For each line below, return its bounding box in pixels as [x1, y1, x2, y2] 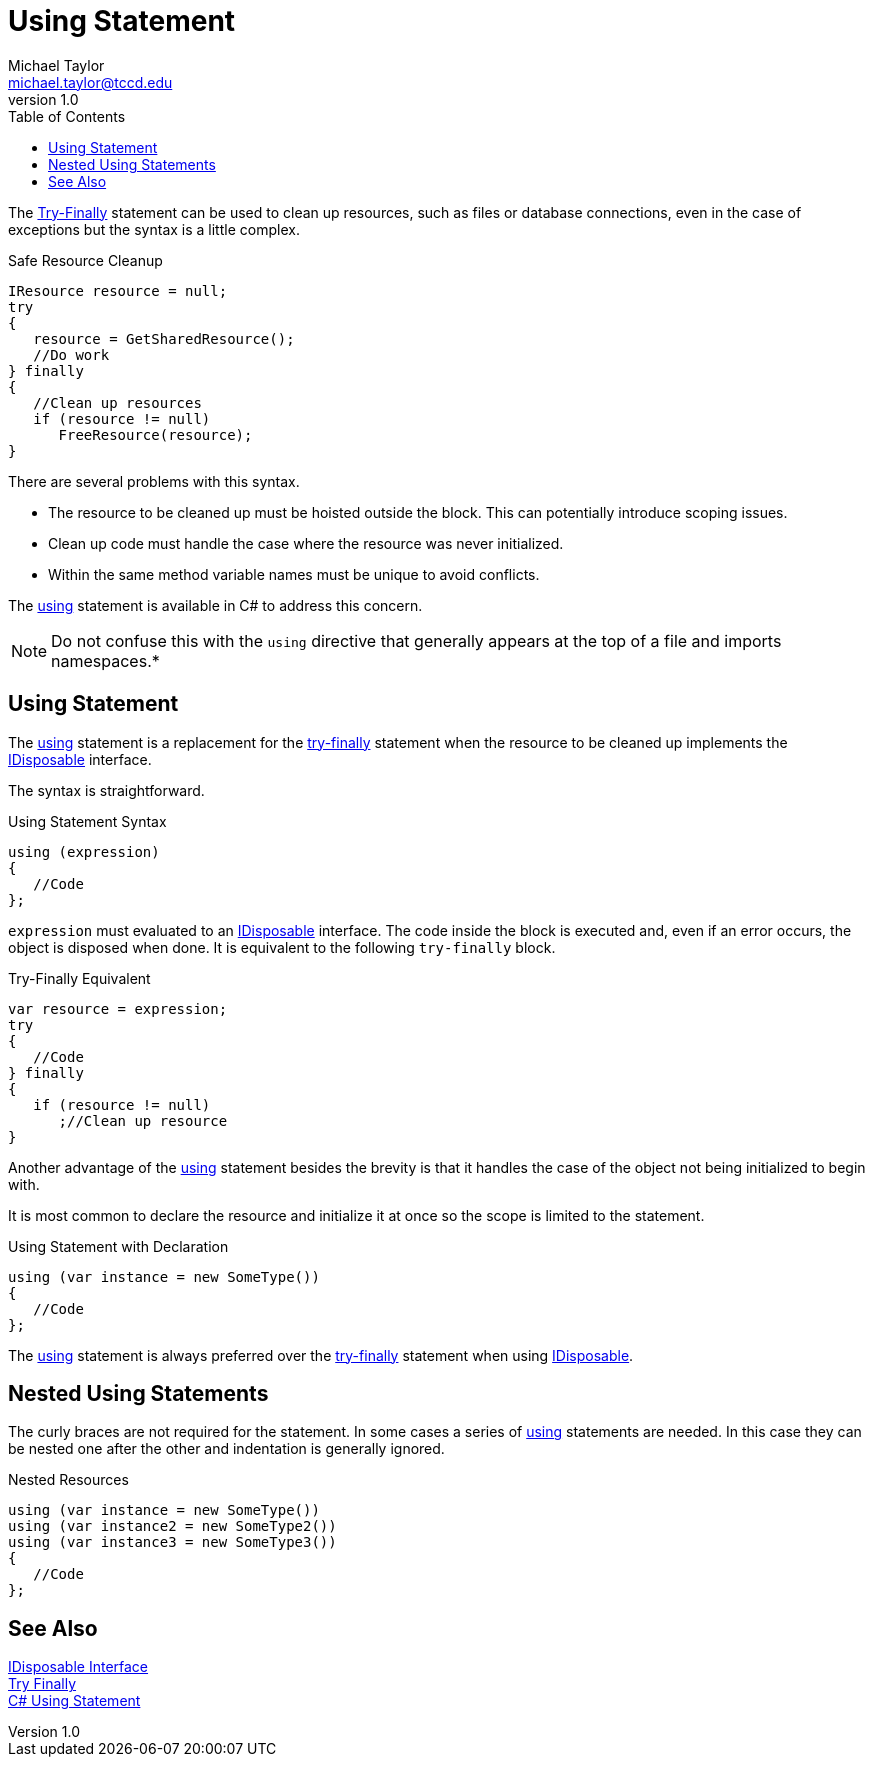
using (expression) [8, 843, 160, 860]
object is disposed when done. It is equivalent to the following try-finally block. [8, 938, 556, 956]
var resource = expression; [8, 1000, 228, 1017]
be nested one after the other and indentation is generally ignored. [8, 1440, 445, 1458]
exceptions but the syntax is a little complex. [8, 220, 300, 238]
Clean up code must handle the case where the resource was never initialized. [48, 534, 564, 552]
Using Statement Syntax [8, 812, 167, 830]
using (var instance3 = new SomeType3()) [8, 1534, 337, 1551]
